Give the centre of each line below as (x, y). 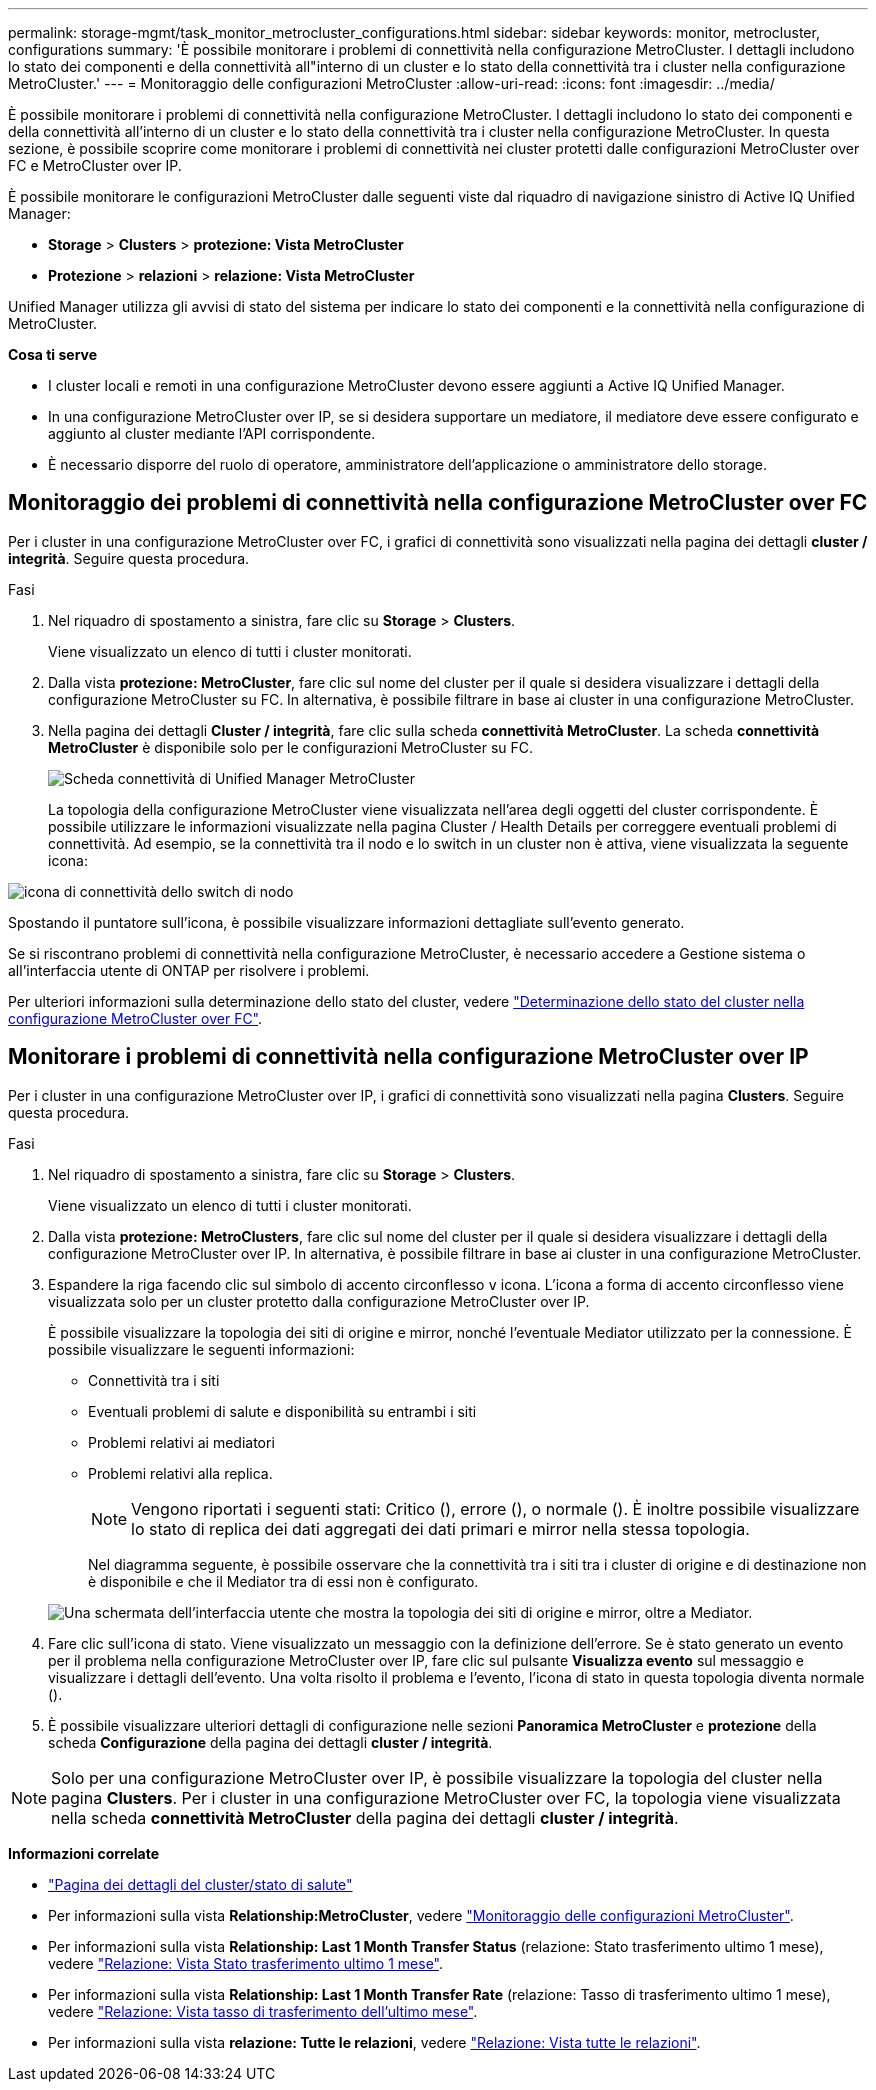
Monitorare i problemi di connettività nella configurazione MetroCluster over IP (408, 1057)
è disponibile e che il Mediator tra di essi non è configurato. (283, 1581)
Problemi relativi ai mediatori (181, 1442)
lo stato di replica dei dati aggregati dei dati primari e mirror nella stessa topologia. (440, 1528)
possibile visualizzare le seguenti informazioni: (201, 1349)
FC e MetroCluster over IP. (95, 165)
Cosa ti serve (53, 354)
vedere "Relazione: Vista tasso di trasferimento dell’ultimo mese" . (263, 2011)
